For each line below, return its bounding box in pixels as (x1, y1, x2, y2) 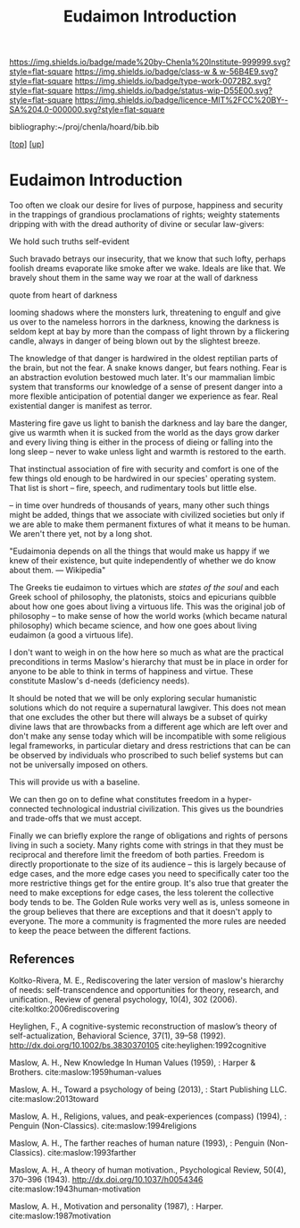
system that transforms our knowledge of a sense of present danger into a (9, 382, 283, 393)
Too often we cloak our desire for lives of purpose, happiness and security (9, 199, 284, 211)
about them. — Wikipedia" (9, 565, 106, 576)
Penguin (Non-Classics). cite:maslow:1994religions (9, 1120, 197, 1131)
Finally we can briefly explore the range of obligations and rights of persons (9, 830, 288, 842)
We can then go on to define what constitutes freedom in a (9, 794, 226, 805)
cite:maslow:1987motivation (9, 1210, 112, 1221)
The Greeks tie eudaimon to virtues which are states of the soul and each (9, 582, 279, 593)
